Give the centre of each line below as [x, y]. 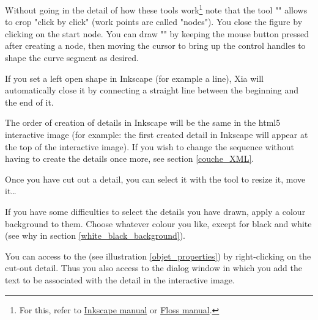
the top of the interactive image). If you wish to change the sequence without [150, 146]
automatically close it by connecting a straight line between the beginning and [152, 90]
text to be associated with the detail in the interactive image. [120, 279]
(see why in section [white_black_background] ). [95, 235]
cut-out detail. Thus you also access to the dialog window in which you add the [154, 268]
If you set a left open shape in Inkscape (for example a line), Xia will [134, 78]
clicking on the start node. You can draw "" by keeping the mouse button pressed [157, 33]
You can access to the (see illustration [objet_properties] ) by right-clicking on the [158, 256]
